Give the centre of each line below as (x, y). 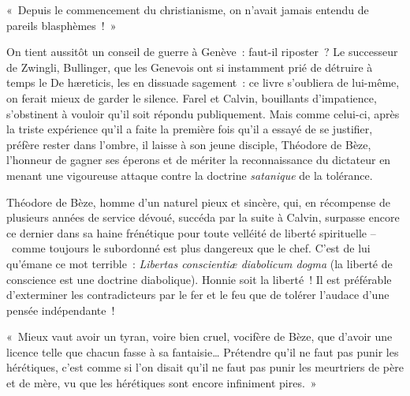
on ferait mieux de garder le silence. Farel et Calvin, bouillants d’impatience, (192, 97)
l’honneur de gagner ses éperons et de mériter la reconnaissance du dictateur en (199, 160)
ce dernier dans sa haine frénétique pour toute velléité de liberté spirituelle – (191, 232)
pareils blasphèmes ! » (61, 25)
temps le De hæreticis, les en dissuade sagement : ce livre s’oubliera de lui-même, (203, 82)
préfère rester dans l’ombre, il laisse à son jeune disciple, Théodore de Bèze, (189, 144)
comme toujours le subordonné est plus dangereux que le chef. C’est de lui (191, 248)
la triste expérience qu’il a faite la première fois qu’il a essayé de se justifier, (190, 129)
